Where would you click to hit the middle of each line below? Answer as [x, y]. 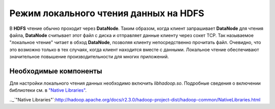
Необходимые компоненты [56, 71]
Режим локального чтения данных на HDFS [107, 13]
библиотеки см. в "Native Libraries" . [48, 90]
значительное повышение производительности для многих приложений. [89, 57]
